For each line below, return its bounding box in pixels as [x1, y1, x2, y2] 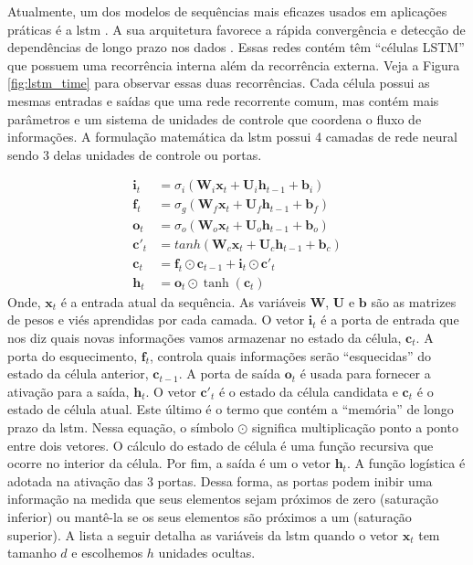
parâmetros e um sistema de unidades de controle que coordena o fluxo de [7, 109, 422, 128]
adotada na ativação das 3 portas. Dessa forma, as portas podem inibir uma [7, 471, 433, 490]
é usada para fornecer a [300, 364, 431, 383]
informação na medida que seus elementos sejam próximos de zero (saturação [7, 489, 438, 508]
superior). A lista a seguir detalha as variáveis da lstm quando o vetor [7, 525, 399, 544]
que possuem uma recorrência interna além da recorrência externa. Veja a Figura [7, 55, 460, 74]
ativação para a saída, [7, 381, 130, 400]
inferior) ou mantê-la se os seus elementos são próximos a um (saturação [7, 506, 412, 526]
